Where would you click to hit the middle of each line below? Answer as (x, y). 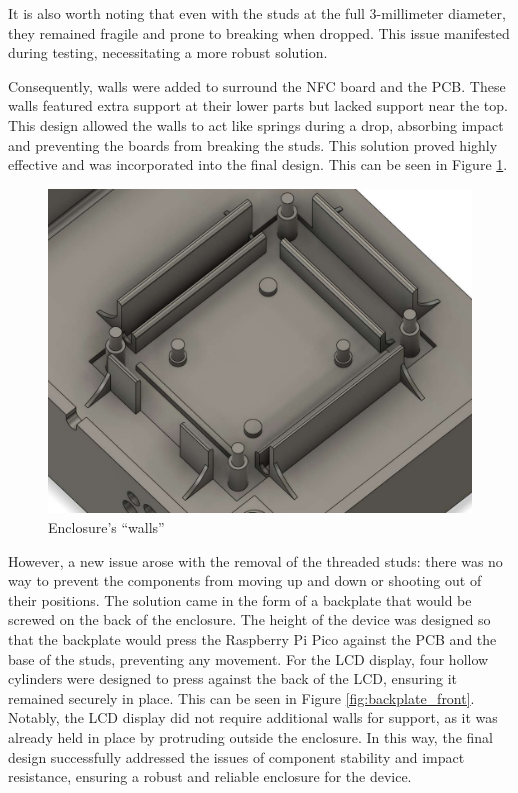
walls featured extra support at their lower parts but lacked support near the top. (258, 105)
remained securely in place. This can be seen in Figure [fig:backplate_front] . (241, 697)
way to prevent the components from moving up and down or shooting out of (245, 580)
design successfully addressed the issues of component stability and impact (236, 756)
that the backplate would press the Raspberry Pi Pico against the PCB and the (252, 638)
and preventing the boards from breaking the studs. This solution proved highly (253, 144)
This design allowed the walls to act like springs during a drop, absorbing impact (256, 124)
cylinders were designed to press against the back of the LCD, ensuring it (232, 678)
